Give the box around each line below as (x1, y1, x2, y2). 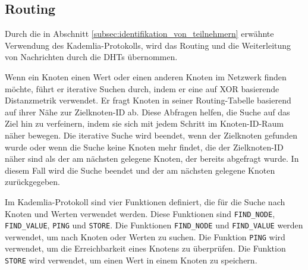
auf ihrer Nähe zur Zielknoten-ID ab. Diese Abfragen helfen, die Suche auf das (5, 105, 290, 118)
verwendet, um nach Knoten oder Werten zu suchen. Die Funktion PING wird (5, 230, 285, 243)
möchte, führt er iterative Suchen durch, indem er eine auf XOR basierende (5, 82, 279, 95)
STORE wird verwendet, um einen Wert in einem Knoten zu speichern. (5, 254, 257, 266)
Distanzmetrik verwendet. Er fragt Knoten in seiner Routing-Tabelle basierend (5, 94, 291, 106)
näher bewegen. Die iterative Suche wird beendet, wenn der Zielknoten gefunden (5, 128, 297, 141)
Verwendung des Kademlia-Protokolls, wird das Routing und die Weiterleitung (5, 39, 291, 51)
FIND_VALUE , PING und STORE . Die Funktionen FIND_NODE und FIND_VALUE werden (5, 219, 303, 231)
